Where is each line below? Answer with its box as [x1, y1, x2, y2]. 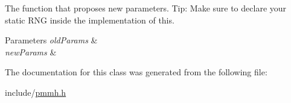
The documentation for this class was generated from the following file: [5, 66, 267, 78]
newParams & [5, 45, 57, 58]
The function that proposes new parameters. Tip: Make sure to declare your [5, 2, 287, 14]
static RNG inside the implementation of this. [5, 13, 174, 26]
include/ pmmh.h [5, 86, 66, 98]
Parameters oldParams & [5, 34, 98, 46]
